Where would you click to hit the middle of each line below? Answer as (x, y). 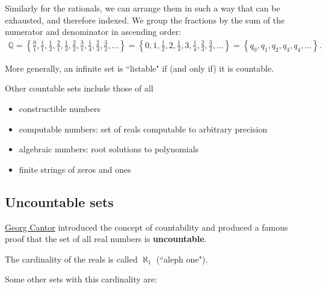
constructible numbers (60, 108)
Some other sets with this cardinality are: (81, 279)
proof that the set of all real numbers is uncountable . (106, 239)
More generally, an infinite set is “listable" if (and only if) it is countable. (140, 68)
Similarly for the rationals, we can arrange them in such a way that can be (143, 8)
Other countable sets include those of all (79, 88)
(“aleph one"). (182, 259)
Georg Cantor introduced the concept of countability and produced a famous (146, 227)
